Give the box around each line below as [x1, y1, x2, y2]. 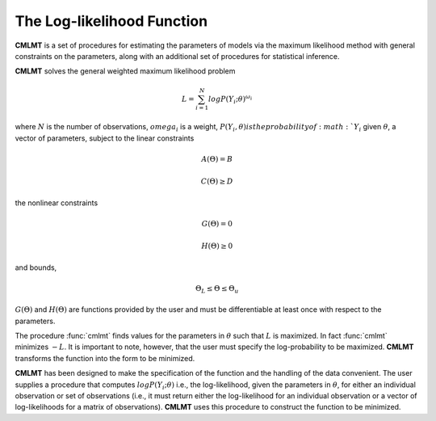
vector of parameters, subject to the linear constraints [15, 133, 195, 143]
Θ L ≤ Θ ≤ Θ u [195, 284, 239, 295]
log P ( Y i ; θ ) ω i [208, 93, 253, 105]
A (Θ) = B [201, 154, 233, 163]
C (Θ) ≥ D [200, 177, 233, 186]
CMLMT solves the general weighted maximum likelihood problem [15, 66, 236, 76]
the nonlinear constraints [15, 198, 99, 208]
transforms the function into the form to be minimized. [15, 353, 195, 363]
